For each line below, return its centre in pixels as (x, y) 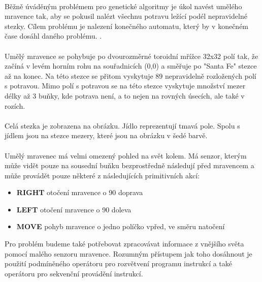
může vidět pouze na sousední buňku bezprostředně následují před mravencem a (129, 165)
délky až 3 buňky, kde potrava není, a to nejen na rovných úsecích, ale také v (125, 95)
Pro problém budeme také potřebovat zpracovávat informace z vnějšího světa (124, 244)
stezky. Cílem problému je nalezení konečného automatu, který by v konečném (127, 26)
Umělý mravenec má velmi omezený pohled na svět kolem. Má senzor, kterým (126, 155)
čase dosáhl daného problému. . (53, 36)
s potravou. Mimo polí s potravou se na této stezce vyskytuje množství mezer (125, 86)
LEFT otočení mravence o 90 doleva (74, 209)
